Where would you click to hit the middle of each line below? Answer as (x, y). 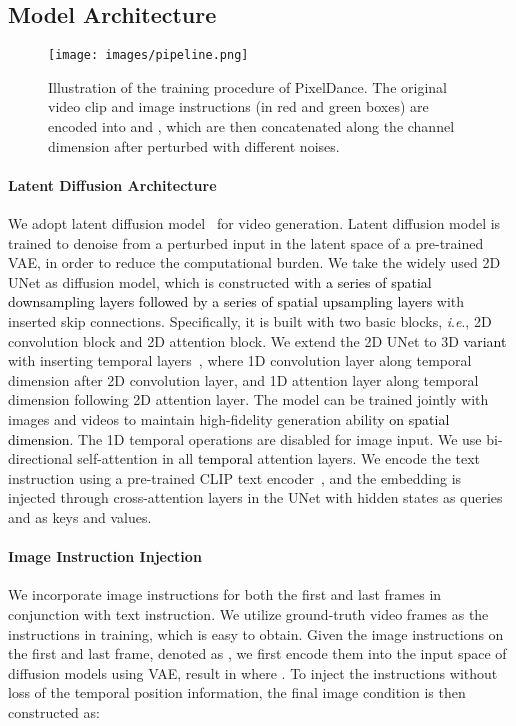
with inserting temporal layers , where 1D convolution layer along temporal (240, 360)
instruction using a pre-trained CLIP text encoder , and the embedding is (235, 477)
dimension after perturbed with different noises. (194, 145)
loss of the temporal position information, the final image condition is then (237, 692)
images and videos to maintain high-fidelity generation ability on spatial (229, 418)
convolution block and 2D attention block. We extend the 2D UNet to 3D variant (257, 340)
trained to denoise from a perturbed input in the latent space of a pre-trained (246, 242)
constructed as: (54, 711)
